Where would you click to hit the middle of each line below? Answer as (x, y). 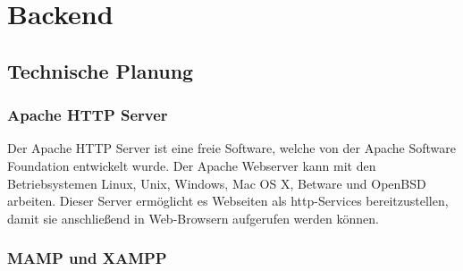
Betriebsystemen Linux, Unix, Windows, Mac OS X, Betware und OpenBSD (217, 183)
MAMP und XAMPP (87, 258)
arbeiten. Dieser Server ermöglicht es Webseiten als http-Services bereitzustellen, (228, 201)
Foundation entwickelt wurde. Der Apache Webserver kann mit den (192, 165)
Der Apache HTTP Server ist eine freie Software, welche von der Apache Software (231, 148)
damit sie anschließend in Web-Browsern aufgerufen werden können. (193, 218)
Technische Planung (101, 70)
